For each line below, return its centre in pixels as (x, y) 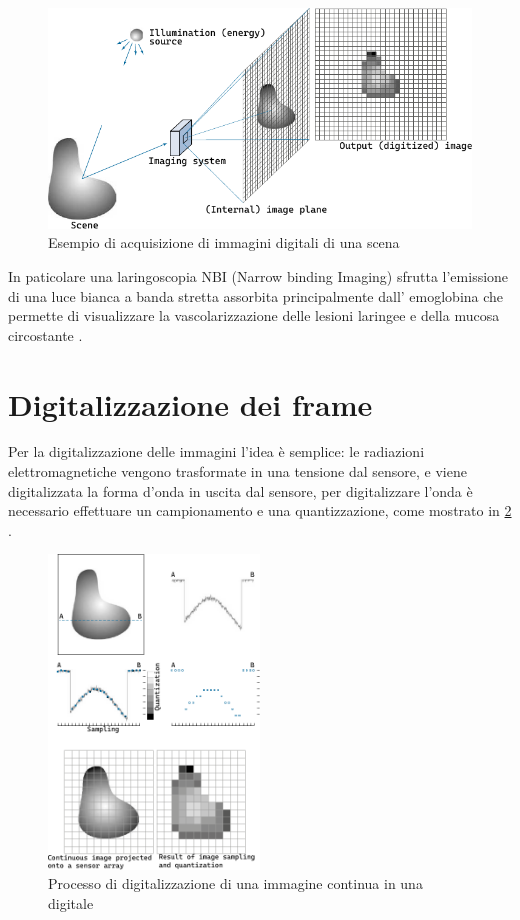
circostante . (45, 334)
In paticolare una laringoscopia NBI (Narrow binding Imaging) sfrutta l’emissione (258, 275)
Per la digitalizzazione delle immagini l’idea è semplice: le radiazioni (216, 451)
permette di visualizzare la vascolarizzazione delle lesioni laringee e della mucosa (254, 315)
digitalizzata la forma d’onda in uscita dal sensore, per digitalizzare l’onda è (240, 490)
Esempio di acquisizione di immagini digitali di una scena (224, 242)
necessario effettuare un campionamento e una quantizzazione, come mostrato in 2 (260, 510)
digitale (71, 902)
